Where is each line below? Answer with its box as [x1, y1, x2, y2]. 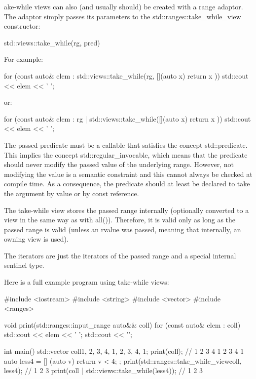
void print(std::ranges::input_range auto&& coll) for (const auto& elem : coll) [4, 319, 241, 330]
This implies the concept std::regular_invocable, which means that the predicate [4, 149, 248, 160]
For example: [4, 54, 43, 64]
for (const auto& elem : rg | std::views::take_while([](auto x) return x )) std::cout [4, 113, 251, 124]
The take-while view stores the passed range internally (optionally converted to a [4, 205, 249, 215]
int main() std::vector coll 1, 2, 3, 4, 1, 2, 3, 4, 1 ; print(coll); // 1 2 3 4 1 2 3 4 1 [4, 346, 244, 356]
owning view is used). [4, 234, 69, 244]
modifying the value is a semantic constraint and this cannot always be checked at [4, 168, 253, 179]
